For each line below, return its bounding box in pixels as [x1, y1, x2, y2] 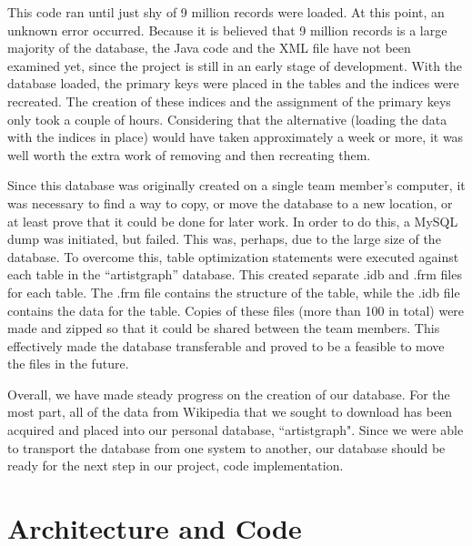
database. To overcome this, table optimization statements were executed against [7, 247, 459, 266]
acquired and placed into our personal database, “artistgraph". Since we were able [7, 420, 464, 440]
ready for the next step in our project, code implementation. [7, 456, 344, 475]
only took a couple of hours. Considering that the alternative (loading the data [7, 109, 447, 128]
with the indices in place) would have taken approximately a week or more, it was [7, 127, 464, 147]
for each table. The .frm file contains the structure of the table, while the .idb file [7, 282, 460, 301]
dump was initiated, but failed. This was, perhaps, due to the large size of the [7, 229, 441, 248]
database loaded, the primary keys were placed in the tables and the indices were [7, 74, 459, 93]
